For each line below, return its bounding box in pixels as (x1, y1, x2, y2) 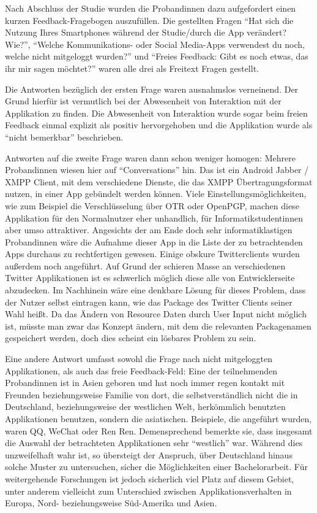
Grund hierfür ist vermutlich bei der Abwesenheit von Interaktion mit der (5, 94, 282, 107)
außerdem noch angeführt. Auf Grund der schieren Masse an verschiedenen (5, 259, 286, 272)
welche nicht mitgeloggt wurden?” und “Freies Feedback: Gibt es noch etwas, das (5, 50, 308, 63)
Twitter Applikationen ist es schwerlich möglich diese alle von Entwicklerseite (5, 271, 295, 284)
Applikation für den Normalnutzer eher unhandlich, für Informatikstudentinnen (5, 211, 303, 224)
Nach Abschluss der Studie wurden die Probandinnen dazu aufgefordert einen (5, 2, 296, 14)
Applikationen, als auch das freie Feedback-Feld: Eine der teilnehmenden (5, 364, 277, 377)
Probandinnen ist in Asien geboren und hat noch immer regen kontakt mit (5, 376, 285, 389)
